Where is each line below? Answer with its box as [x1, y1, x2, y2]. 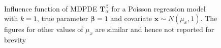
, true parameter [37, 13, 88, 23]
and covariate [110, 13, 152, 23]
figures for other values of [4, 24, 83, 34]
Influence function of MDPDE [4, 3, 98, 13]
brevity [4, 34, 26, 44]
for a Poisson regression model [111, 3, 206, 13]
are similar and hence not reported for [95, 24, 214, 34]
